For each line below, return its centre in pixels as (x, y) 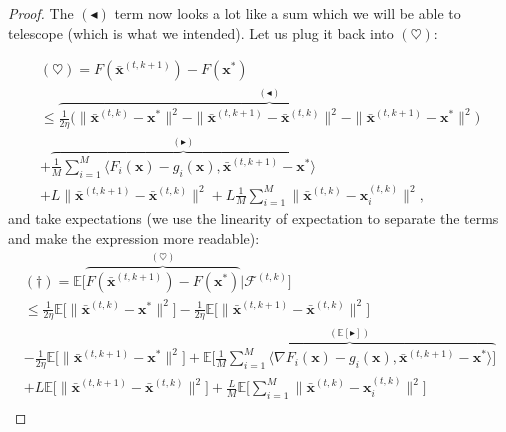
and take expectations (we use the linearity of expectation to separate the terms (253, 218)
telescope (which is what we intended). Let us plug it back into (201, 32)
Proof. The (41, 13)
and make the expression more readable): (134, 238)
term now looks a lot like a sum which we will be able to (287, 13)
